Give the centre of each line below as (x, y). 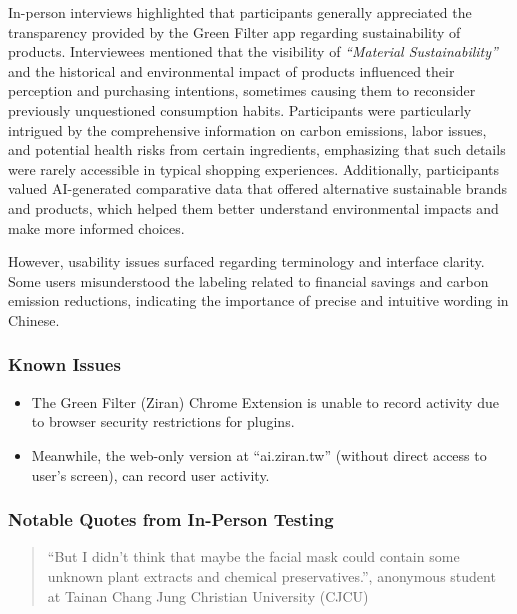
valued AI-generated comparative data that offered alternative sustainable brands (257, 188)
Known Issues (64, 364)
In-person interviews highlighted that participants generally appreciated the (240, 12)
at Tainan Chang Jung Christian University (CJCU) (208, 595)
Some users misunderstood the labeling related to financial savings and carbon (248, 280)
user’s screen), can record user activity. (150, 474)
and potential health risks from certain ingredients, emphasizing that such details (257, 149)
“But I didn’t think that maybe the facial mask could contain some (253, 556)
